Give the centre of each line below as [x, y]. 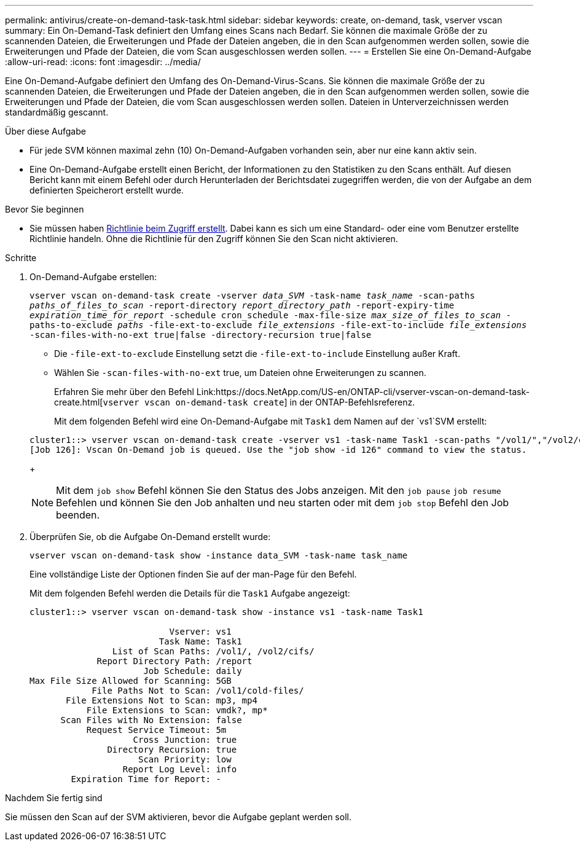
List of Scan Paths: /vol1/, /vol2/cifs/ [213, 651]
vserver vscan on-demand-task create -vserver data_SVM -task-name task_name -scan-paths [252, 296]
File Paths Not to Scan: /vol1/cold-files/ [198, 691]
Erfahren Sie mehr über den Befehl [124, 392]
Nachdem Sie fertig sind [54, 798]
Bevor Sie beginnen [45, 209]
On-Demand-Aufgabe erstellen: [93, 277]
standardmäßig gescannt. [57, 112]
